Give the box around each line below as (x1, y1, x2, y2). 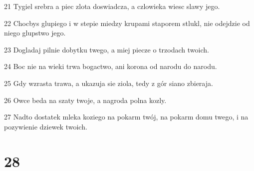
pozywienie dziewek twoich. (4, 121, 87, 131)
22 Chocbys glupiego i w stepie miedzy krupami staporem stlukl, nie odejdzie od (4, 17, 250, 28)
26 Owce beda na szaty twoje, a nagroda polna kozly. (4, 94, 167, 105)
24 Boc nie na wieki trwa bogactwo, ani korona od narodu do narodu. (4, 61, 217, 71)
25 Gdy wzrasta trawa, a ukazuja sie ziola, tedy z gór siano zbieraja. (4, 77, 213, 88)
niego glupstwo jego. (4, 27, 66, 38)
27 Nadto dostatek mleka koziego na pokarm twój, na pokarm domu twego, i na (4, 111, 249, 122)
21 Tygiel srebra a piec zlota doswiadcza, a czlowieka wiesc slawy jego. (4, 1, 220, 11)
